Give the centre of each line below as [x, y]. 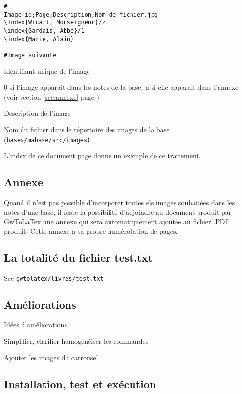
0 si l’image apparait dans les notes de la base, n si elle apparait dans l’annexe [121, 87]
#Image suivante [30, 55]
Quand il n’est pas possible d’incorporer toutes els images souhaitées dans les [120, 202]
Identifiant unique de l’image [47, 71]
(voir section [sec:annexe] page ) [52, 96]
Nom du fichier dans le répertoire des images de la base [87, 129]
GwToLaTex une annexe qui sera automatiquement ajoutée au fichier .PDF [117, 221]
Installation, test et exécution [80, 384]
